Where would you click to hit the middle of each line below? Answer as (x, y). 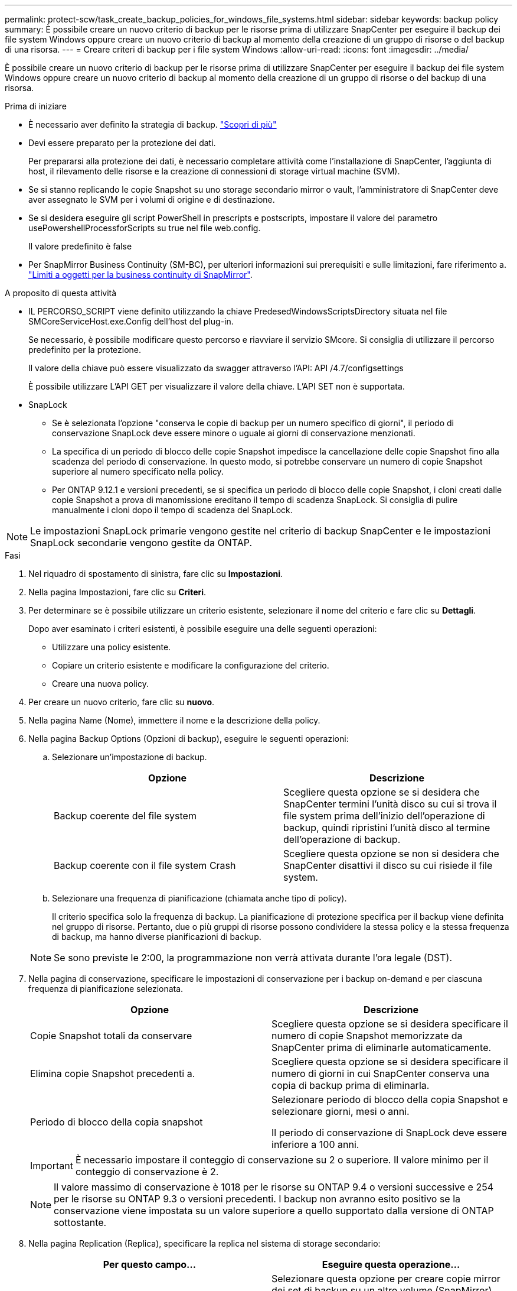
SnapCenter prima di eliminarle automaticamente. (382, 1047)
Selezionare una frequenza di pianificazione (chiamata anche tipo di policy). (199, 898)
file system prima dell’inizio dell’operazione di (384, 816)
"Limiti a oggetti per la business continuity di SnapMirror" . (140, 275)
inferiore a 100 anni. (315, 1144)
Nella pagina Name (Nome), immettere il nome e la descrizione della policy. (174, 720)
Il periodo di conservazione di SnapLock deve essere (389, 1133)
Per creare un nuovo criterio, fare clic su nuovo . (122, 702)
